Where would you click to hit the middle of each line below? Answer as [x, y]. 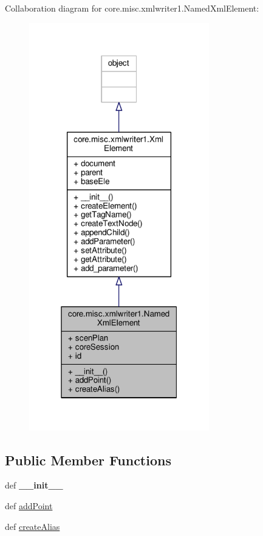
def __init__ [34, 485]
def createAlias [32, 526]
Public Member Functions [88, 460]
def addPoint [29, 506]
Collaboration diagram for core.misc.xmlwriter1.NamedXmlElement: [132, 8]
